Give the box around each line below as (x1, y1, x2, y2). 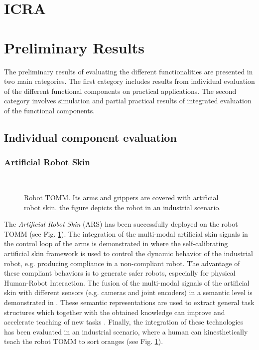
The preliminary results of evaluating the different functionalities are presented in (4, 66, 253, 76)
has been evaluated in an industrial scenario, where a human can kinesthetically (4, 326, 248, 337)
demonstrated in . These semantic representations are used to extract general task (4, 297, 255, 307)
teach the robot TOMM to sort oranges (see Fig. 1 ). (4, 336, 163, 347)
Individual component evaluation (4, 129, 177, 145)
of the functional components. (4, 105, 95, 115)
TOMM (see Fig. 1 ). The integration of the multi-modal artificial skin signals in (4, 228, 248, 239)
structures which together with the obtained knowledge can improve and (4, 307, 225, 317)
